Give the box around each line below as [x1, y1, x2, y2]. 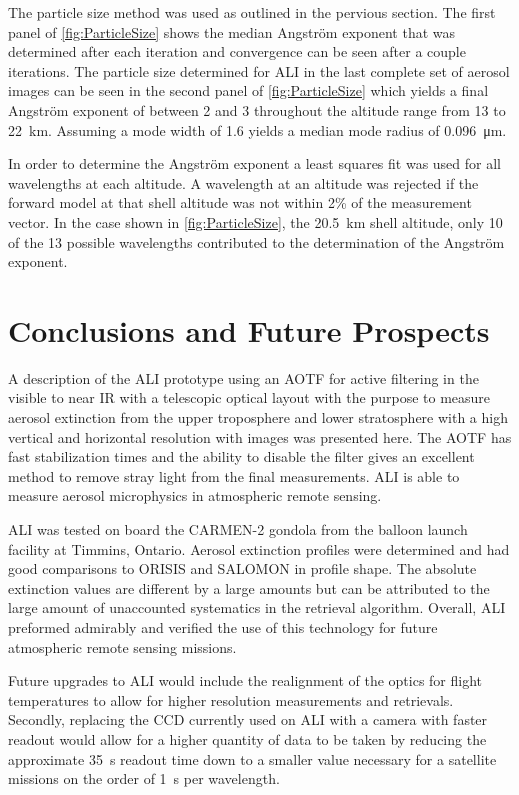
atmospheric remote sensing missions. [8, 636, 237, 657]
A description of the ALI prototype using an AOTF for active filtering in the [8, 367, 479, 388]
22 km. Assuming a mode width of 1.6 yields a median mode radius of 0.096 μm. [8, 119, 507, 140]
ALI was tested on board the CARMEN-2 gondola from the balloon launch [8, 519, 468, 539]
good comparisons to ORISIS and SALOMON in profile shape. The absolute [8, 558, 477, 579]
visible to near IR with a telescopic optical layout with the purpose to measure [8, 387, 491, 408]
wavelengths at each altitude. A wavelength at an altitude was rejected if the [8, 172, 479, 193]
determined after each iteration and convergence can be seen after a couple [8, 41, 466, 62]
